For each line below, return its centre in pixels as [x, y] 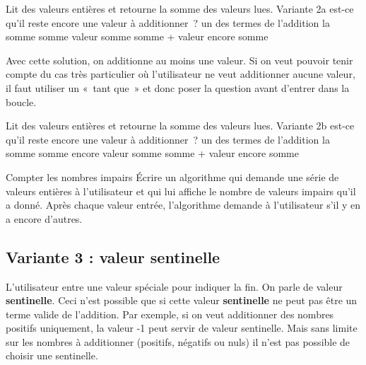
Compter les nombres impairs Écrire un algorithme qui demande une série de [172, 176]
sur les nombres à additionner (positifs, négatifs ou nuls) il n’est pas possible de [178, 341]
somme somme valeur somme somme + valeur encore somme [137, 36]
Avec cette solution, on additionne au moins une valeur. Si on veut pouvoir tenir [179, 60]
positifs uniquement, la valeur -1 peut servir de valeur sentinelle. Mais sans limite [182, 328]
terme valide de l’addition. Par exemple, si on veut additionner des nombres [170, 314]
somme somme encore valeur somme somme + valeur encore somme [152, 153]
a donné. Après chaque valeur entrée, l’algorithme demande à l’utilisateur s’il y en [183, 205]
